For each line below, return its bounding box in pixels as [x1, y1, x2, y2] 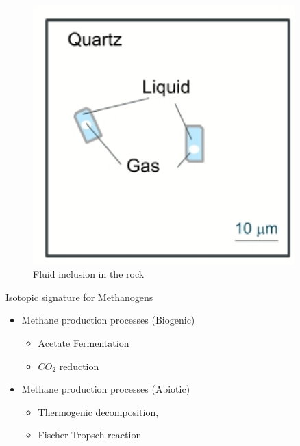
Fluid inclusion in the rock [33, 267, 145, 281]
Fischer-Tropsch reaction [38, 428, 142, 442]
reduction [59, 358, 99, 373]
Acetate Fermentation [38, 335, 129, 350]
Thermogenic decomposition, [38, 404, 159, 419]
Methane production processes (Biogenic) [21, 313, 195, 327]
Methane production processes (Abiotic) [21, 382, 190, 396]
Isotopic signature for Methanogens [5, 289, 153, 304]
